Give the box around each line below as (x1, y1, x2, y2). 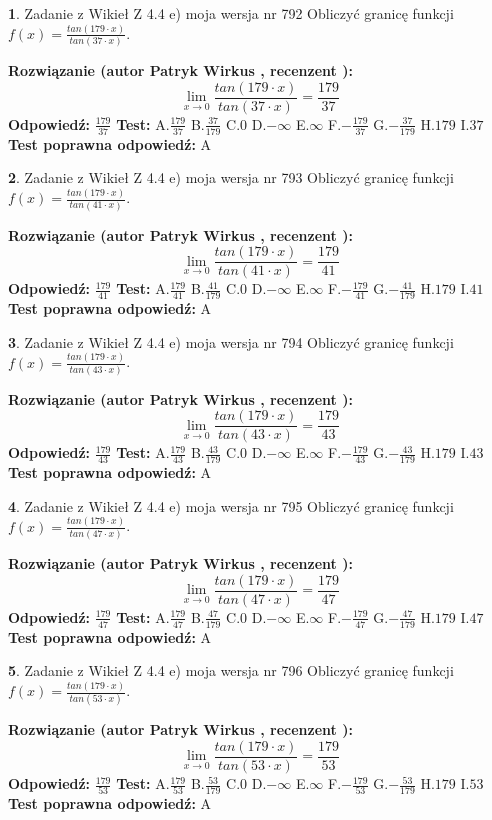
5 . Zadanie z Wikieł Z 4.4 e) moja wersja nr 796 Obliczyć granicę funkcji (8, 660, 454, 681)
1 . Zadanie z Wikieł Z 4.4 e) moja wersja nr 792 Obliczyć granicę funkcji (8, 3, 454, 23)
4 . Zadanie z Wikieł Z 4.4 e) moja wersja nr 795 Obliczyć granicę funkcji (8, 495, 454, 516)
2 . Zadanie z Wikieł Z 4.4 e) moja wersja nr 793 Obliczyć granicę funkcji (8, 167, 454, 188)
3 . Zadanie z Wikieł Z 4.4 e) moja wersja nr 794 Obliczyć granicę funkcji (8, 331, 454, 352)
